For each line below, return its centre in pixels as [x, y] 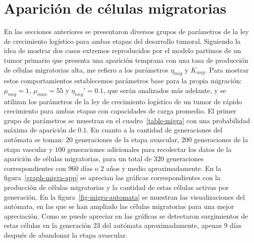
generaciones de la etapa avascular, [127, 140]
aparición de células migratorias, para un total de [78, 159]
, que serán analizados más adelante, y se [165, 90]
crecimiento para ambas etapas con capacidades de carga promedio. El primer [120, 111]
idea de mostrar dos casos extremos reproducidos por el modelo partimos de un [123, 50]
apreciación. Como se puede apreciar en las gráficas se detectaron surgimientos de [126, 215]
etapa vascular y [28, 149]
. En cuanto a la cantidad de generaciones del [155, 130]
